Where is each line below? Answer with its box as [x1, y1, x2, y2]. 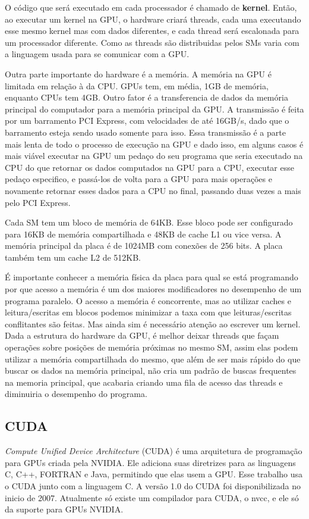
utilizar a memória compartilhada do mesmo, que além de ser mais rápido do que [5, 352, 301, 365]
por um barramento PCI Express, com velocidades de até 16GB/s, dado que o [5, 114, 289, 127]
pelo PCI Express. [5, 196, 71, 208]
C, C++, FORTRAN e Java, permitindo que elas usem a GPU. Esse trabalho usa [5, 468, 303, 480]
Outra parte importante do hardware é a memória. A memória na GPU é [5, 67, 272, 80]
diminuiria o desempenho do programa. [5, 387, 147, 400]
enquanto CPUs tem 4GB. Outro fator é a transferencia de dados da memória [5, 91, 288, 104]
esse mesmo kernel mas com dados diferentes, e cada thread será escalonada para [5, 24, 299, 37]
